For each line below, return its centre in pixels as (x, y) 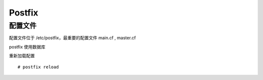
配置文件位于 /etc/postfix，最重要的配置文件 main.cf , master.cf (73, 38)
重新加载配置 (22, 56)
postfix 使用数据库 (27, 47)
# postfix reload (38, 67)
